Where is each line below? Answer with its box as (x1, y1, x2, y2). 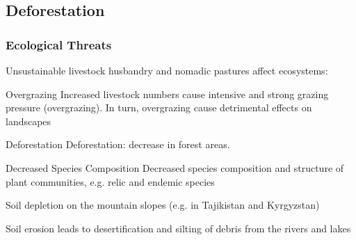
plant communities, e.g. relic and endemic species (6, 174, 215, 189)
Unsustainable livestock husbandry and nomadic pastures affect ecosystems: (6, 63, 328, 77)
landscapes (6, 113, 51, 128)
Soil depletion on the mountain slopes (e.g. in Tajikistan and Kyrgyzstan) (6, 198, 320, 212)
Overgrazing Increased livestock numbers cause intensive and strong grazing (6, 86, 329, 101)
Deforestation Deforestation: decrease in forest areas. (6, 137, 230, 152)
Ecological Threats (6, 35, 112, 53)
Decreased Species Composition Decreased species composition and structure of (6, 160, 344, 175)
